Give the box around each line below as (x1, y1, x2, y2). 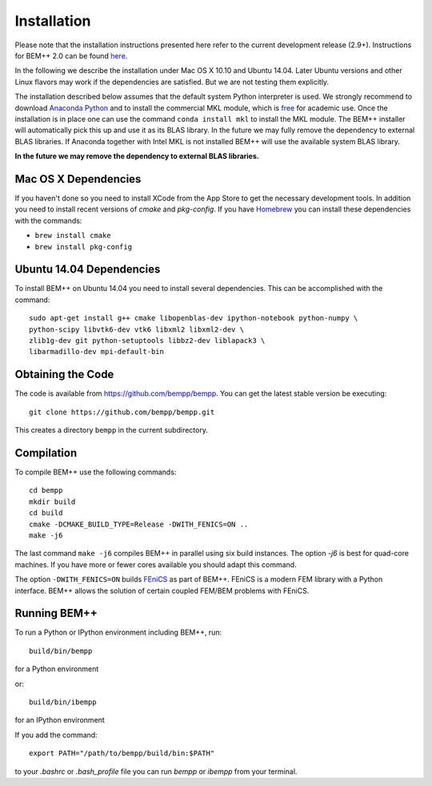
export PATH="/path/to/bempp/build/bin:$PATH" (29, 749, 215, 758)
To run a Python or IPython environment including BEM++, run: (14, 627, 222, 637)
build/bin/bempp (29, 646, 93, 655)
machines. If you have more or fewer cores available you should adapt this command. (14, 559, 297, 569)
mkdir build (29, 497, 76, 506)
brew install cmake (34, 231, 111, 240)
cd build (29, 509, 63, 518)
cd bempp (29, 486, 63, 495)
